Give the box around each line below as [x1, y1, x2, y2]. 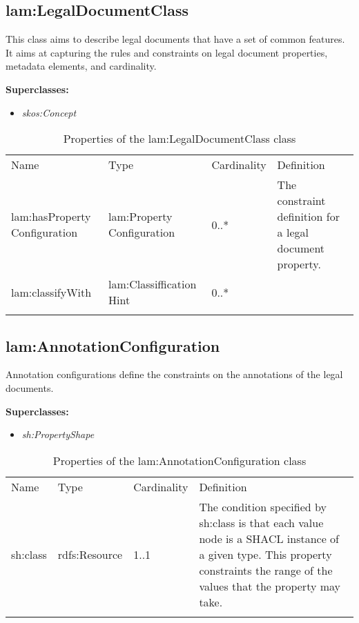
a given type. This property [199, 546, 332, 562]
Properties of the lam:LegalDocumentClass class [63, 130, 296, 147]
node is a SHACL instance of [199, 530, 339, 546]
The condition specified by [199, 498, 327, 515]
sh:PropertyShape [21, 427, 95, 442]
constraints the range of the [199, 562, 333, 578]
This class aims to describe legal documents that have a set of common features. [6, 32, 345, 46]
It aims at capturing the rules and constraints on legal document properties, [6, 45, 328, 59]
